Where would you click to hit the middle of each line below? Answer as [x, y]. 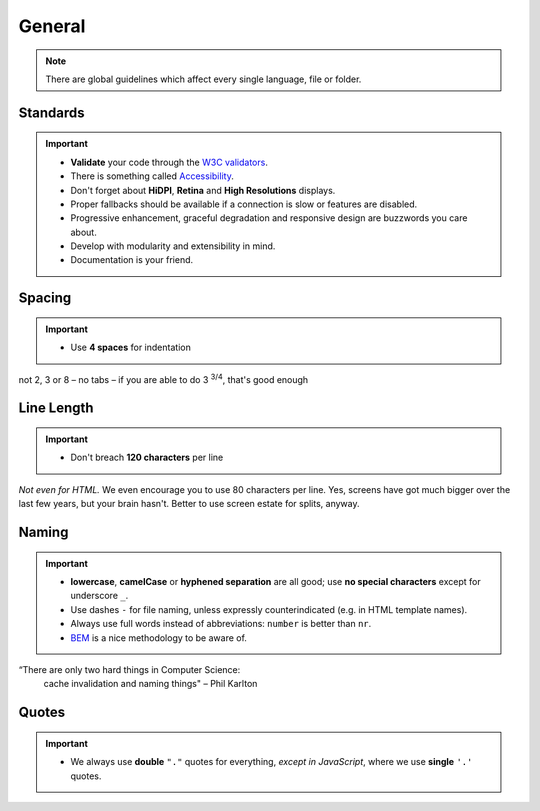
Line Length [56, 408]
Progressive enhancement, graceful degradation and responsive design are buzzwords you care [269, 218]
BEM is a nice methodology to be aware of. [158, 637]
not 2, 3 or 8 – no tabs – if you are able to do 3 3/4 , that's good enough [163, 378]
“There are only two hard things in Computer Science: [129, 669]
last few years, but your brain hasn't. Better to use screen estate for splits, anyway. [189, 504]
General [52, 26]
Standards [51, 112]
